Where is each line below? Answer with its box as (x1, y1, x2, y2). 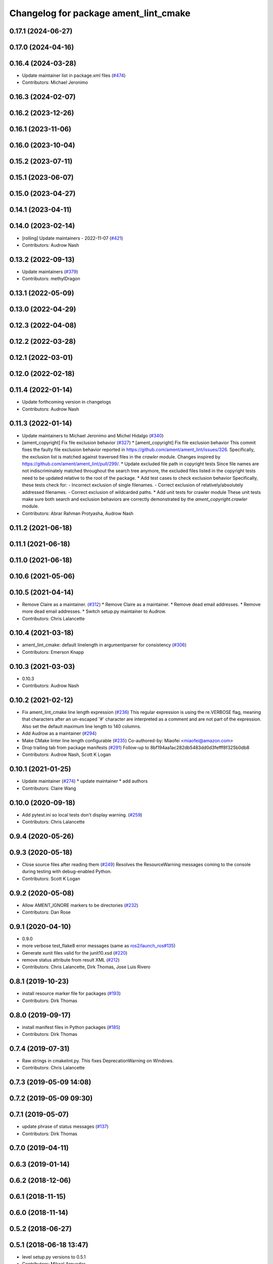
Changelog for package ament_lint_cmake (9, 8, 191, 19)
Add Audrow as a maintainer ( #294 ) (22, 731, 97, 737)
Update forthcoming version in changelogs (22, 399, 111, 405)
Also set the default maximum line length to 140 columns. (22, 723, 142, 729)
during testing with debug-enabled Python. (22, 869, 112, 875)
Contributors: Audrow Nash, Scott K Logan (22, 751, 111, 758)
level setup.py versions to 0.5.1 (22, 1254, 86, 1260)
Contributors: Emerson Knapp (22, 649, 84, 655)
